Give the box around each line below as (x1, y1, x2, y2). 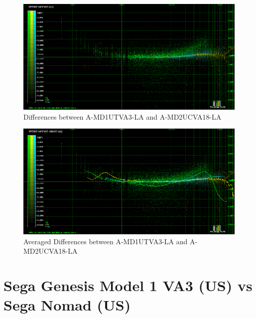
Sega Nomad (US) (3, 295, 131, 315)
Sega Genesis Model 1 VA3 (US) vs (3, 275, 253, 296)
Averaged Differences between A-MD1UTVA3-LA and (23, 236, 188, 246)
